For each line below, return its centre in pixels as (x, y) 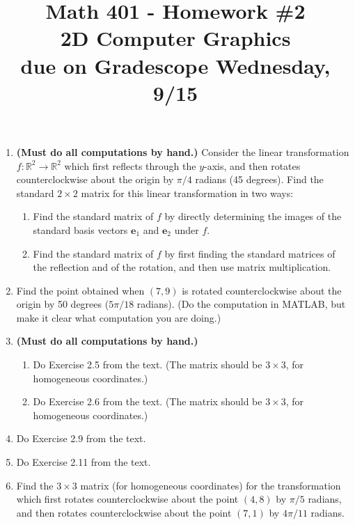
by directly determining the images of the (253, 216)
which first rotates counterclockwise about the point (127, 499)
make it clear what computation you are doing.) (119, 317)
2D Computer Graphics (175, 38)
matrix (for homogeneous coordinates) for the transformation (211, 485)
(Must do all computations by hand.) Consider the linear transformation (183, 151)
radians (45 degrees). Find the (259, 179)
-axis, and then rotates (252, 165)
